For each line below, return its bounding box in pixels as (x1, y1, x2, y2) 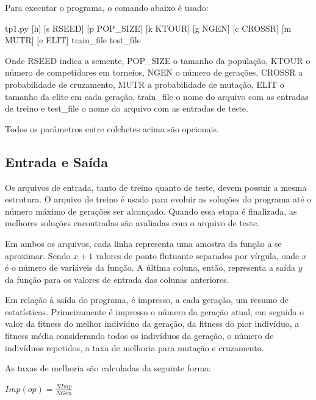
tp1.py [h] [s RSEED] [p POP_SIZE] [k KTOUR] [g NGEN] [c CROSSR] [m (5, 21, 292, 34)
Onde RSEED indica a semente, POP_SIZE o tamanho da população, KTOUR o (5, 54, 311, 66)
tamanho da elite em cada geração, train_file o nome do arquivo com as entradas (5, 90, 309, 102)
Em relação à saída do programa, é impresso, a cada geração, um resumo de (5, 293, 289, 306)
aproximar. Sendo (5, 249, 71, 262)
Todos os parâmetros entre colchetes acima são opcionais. (5, 122, 219, 135)
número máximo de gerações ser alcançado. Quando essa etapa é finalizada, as (5, 204, 297, 217)
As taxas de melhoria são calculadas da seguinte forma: (5, 362, 211, 374)
